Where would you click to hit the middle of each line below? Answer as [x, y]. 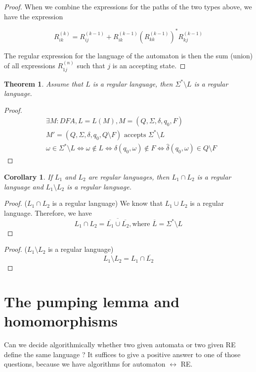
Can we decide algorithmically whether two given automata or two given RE [120, 345]
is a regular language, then [133, 83]
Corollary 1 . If [28, 176]
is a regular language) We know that [107, 203]
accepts [135, 135]
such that [91, 66]
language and [24, 186]
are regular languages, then [129, 176]
